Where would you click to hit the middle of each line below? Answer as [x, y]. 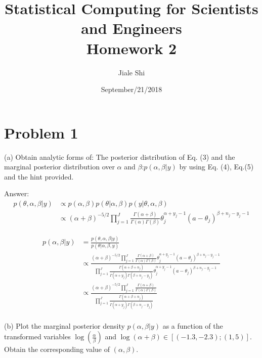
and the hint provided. [39, 176]
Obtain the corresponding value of [57, 349]
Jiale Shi [132, 72]
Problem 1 [41, 132]
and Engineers [132, 28]
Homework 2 [132, 48]
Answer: [17, 193]
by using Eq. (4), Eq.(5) [216, 167]
